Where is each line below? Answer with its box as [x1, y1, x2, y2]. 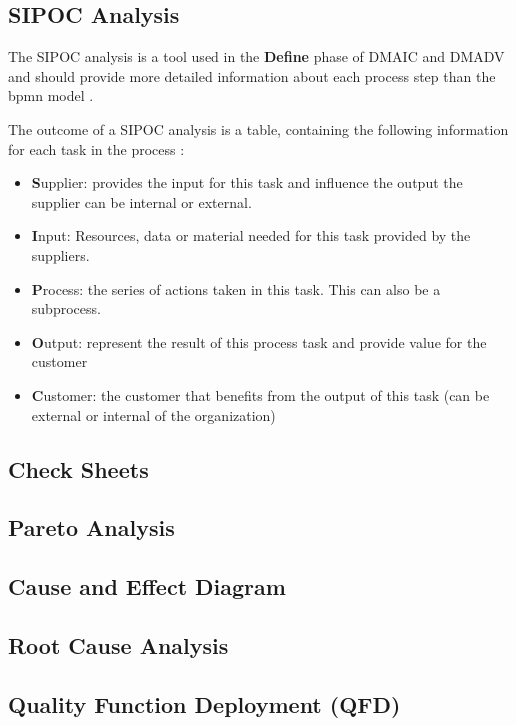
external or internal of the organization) [31, 404, 276, 425]
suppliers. [31, 244, 90, 265]
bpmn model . [8, 85, 94, 106]
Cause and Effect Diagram [8, 571, 286, 602]
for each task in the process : [8, 138, 185, 159]
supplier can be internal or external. [31, 191, 252, 212]
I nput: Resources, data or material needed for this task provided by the [31, 225, 471, 246]
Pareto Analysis [8, 512, 175, 543]
